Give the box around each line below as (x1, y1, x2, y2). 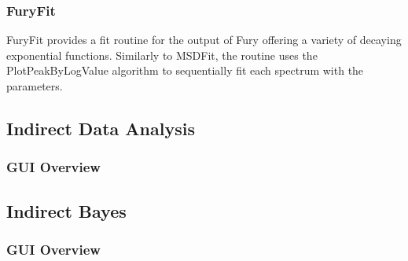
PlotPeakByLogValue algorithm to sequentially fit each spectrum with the (6, 62, 364, 79)
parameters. (6, 78, 63, 94)
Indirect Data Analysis (6, 116, 195, 140)
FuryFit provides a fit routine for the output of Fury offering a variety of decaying (6, 31, 402, 48)
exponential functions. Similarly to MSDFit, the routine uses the (6, 46, 318, 63)
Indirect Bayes (6, 198, 127, 222)
